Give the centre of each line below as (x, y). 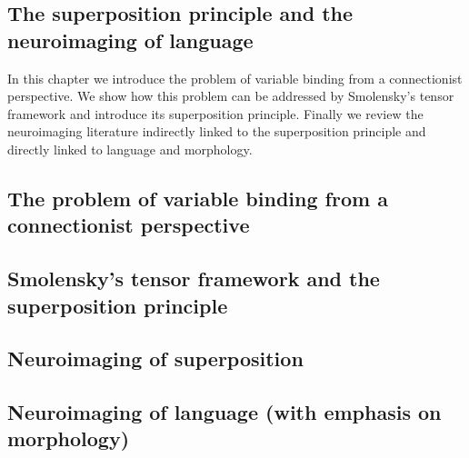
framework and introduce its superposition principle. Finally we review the (215, 113)
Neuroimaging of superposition (155, 358)
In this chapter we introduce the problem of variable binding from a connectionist (235, 78)
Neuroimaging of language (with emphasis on (225, 412)
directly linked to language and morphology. (130, 149)
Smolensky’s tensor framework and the (194, 279)
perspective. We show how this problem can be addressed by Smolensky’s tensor (231, 96)
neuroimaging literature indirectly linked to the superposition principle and (217, 131)
